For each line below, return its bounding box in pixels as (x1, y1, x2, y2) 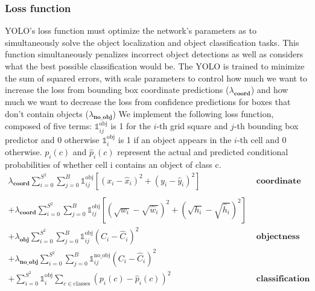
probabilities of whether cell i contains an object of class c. (5, 158, 221, 171)
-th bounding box (234, 120, 299, 132)
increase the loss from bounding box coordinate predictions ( (5, 83, 229, 96)
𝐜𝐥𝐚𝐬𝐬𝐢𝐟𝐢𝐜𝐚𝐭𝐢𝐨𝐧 (256, 275, 310, 284)
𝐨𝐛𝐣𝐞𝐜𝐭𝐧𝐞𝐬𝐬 (256, 232, 300, 241)
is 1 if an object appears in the (118, 133, 232, 145)
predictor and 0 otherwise (5, 133, 100, 145)
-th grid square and (156, 120, 228, 132)
